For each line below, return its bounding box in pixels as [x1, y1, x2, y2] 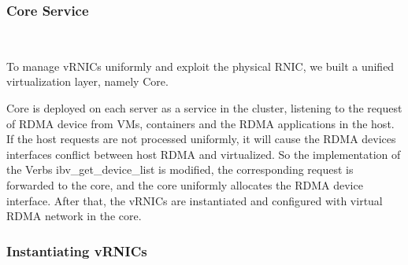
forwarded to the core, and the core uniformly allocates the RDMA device [6, 176, 363, 193]
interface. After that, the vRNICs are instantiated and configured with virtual [6, 192, 383, 208]
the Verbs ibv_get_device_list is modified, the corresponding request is [6, 161, 354, 178]
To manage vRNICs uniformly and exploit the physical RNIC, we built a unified [6, 57, 395, 74]
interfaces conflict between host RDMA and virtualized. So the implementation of [6, 145, 401, 162]
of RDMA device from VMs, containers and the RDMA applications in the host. [6, 115, 395, 131]
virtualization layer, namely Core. [6, 73, 169, 90]
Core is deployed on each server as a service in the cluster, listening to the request [6, 100, 402, 116]
